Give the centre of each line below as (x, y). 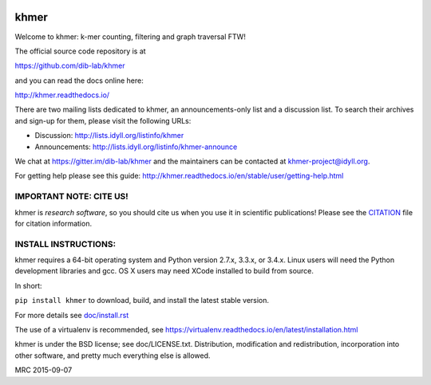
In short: (29, 285)
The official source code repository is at (81, 51)
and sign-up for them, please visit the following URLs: (103, 120)
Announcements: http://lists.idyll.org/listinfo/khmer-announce (136, 147)
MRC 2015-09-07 (43, 370)
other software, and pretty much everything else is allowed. (113, 356)
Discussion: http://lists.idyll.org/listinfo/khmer (109, 136)
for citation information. (53, 223)
